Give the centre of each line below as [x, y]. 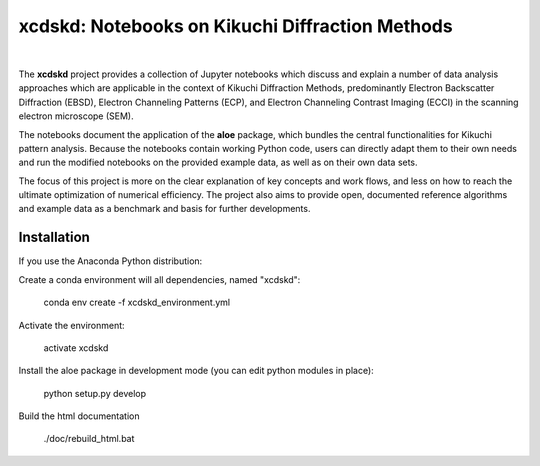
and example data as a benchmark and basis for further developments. [164, 209]
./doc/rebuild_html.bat [89, 439]
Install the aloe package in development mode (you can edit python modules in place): [196, 371]
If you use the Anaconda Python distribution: [110, 261]
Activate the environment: [71, 325]
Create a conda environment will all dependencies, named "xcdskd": [159, 279]
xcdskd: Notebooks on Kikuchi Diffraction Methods [236, 26]
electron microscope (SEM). [76, 116]
